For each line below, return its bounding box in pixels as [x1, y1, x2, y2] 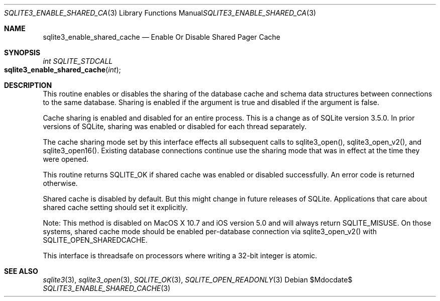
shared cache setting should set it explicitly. [43, 203, 188, 212]
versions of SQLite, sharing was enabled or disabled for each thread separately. [43, 122, 307, 131]
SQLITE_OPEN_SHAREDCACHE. [43, 236, 148, 244]
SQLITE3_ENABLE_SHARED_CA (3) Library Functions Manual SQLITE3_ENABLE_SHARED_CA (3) [4, 9, 316, 17]
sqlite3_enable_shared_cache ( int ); [4, 65, 121, 74]
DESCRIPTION [4, 81, 52, 89]
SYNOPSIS [4, 48, 41, 57]
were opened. [43, 155, 89, 163]
